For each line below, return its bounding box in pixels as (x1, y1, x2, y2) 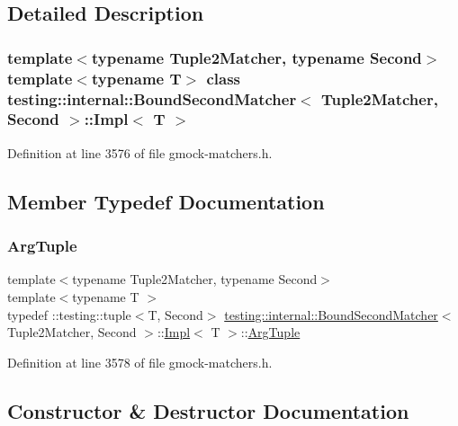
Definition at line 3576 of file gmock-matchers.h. (7, 143, 273, 162)
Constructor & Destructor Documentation (7, 396, 409, 424)
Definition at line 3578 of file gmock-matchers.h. (7, 352, 273, 371)
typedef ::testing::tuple (7, 305, 131, 324)
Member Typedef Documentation (7, 187, 325, 215)
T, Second (148, 305, 203, 324)
